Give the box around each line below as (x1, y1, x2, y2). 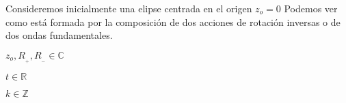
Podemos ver (284, 1, 338, 15)
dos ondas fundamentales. (5, 28, 113, 42)
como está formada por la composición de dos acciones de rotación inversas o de (5, 14, 341, 29)
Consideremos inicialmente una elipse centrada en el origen (5, 1, 252, 15)
